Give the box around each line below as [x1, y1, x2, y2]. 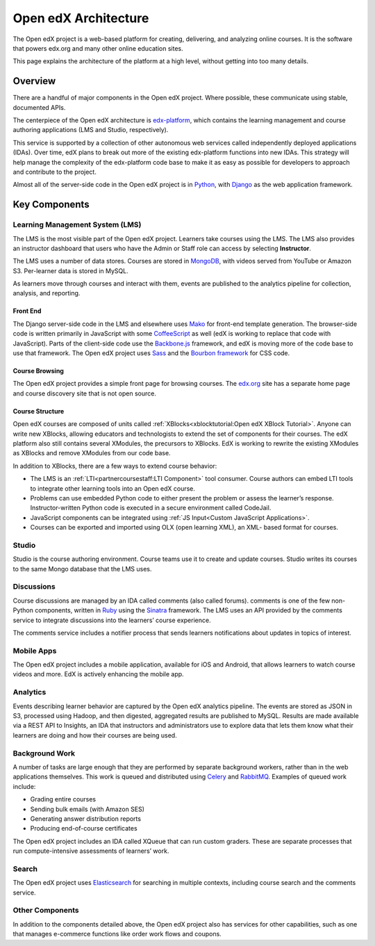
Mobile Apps [12, 646, 57, 655]
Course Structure [12, 407, 65, 415]
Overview [12, 75, 56, 87]
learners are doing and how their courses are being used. [12, 731, 177, 740]
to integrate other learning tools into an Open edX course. [30, 484, 196, 493]
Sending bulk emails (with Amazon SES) [30, 805, 145, 813]
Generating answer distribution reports [30, 814, 142, 823]
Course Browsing [12, 367, 64, 375]
